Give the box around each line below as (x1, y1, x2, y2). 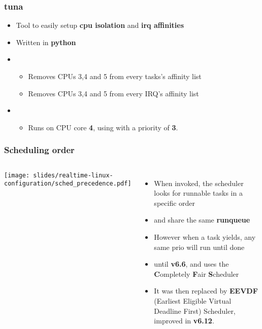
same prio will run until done (154, 241, 245, 252)
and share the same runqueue (154, 214, 250, 225)
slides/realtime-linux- (33, 171, 113, 179)
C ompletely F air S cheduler (154, 268, 239, 279)
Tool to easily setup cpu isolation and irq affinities (16, 20, 184, 30)
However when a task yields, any (154, 231, 256, 242)
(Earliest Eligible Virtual (154, 295, 232, 306)
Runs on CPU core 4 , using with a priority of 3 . (28, 122, 178, 132)
